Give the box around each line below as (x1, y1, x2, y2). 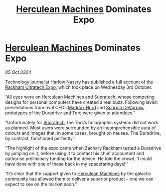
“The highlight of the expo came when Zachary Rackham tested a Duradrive (5, 145, 162, 151)
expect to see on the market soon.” (5, 181, 77, 187)
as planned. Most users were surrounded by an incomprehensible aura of (5, 125, 156, 131)
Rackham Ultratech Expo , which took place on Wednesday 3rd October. (5, 84, 153, 90)
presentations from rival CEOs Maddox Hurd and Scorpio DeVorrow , (5, 104, 145, 110)
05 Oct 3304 (5, 69, 31, 75)
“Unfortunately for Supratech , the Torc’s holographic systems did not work (5, 119, 159, 125)
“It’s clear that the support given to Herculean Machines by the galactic (5, 171, 151, 177)
